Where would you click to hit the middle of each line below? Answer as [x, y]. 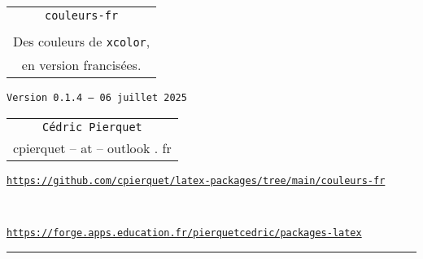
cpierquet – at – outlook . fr [92, 147]
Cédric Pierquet [92, 127]
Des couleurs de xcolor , [82, 41]
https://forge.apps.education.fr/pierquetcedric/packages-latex [184, 233]
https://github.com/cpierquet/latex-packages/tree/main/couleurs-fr [196, 180]
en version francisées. [81, 65]
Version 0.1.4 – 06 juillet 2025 [97, 98]
